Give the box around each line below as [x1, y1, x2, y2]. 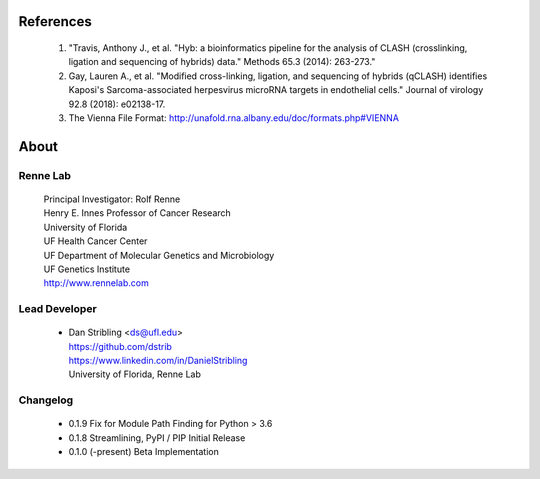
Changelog [18, 393, 74, 407]
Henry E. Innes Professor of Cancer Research [43, 207, 232, 219]
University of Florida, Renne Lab [68, 368, 202, 380]
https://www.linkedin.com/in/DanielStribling [68, 355, 248, 367]
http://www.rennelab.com [43, 277, 149, 289]
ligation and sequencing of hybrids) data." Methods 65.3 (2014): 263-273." [68, 56, 376, 68]
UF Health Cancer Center [43, 235, 148, 247]
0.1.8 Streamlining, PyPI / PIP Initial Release [68, 431, 246, 444]
